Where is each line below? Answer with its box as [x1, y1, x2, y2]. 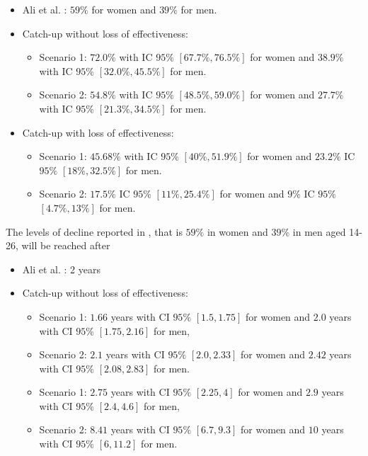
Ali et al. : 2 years [22, 261, 100, 276]
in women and [207, 224, 268, 239]
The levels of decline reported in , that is [6, 224, 183, 239]
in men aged [292, 224, 346, 239]
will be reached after [21, 238, 110, 253]
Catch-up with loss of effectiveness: [22, 125, 174, 139]
